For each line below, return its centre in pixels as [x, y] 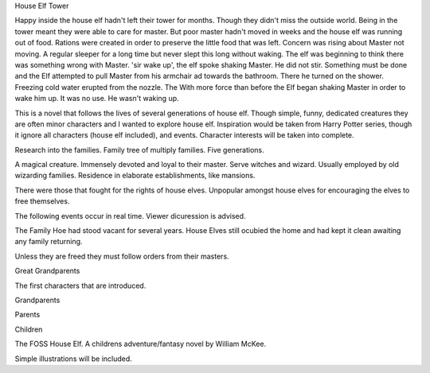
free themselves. [42, 201]
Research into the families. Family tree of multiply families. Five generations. [139, 150]
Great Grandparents [47, 271]
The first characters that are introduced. [80, 286]
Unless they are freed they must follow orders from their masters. [122, 256]
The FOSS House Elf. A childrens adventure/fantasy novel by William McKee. [141, 344]
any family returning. [49, 242]
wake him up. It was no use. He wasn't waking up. [97, 99]
